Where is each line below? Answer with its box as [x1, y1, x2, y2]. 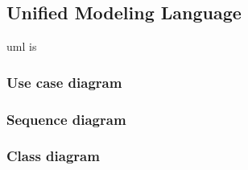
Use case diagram [6, 72, 122, 92]
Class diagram [6, 146, 100, 166]
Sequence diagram [6, 109, 126, 129]
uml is [6, 38, 37, 55]
